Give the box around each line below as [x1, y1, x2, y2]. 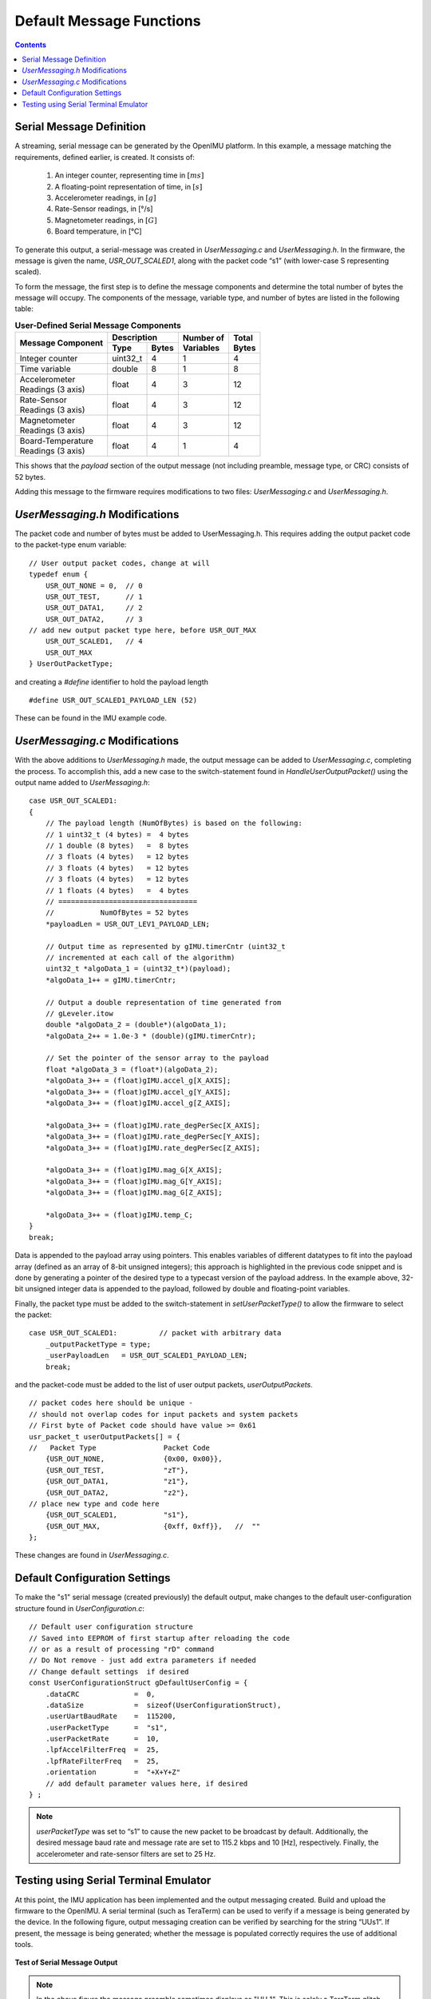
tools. [14, 1940, 34, 1949]
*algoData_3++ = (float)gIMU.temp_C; [45, 1210, 193, 1219]
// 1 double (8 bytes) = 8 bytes [45, 841, 189, 851]
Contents [14, 40, 47, 50]
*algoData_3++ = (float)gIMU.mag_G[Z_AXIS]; [45, 1188, 223, 1197]
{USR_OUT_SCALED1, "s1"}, [45, 1510, 189, 1519]
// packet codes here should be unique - [29, 1399, 193, 1407]
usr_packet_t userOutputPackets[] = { [29, 1432, 181, 1441]
